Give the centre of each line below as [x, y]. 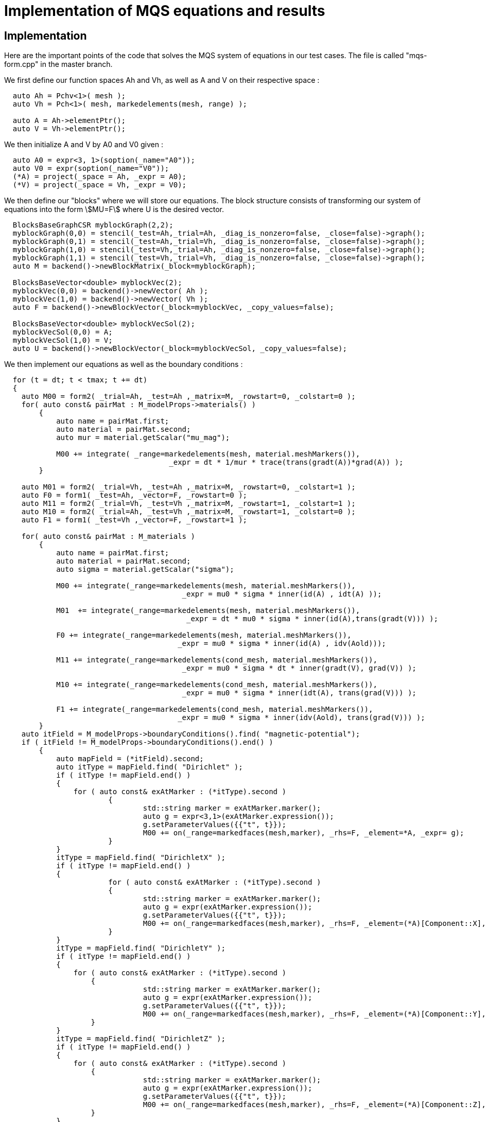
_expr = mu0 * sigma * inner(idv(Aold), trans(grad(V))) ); [301, 718]
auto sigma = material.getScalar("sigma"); [145, 569]
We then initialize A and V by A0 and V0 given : [84, 145]
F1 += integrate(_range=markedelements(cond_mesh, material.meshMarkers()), [215, 709]
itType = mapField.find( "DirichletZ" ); [141, 1039]
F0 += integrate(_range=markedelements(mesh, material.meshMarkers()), [204, 635]
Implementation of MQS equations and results [165, 11]
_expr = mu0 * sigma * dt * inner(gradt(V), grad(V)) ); [299, 668]
